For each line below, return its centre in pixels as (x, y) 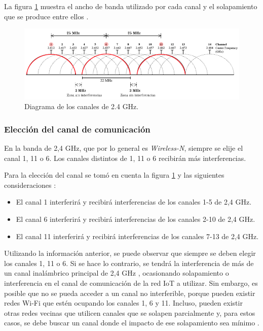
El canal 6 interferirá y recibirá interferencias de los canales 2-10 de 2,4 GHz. (136, 219)
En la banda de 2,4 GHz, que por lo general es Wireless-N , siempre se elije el (124, 148)
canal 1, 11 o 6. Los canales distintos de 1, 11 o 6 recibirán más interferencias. (125, 158)
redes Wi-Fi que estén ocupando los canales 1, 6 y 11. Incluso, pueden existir (123, 303)
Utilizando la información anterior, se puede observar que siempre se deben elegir (130, 253)
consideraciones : (30, 185)
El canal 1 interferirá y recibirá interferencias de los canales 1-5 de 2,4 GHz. (134, 202)
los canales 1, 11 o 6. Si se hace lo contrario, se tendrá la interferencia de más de (129, 263)
